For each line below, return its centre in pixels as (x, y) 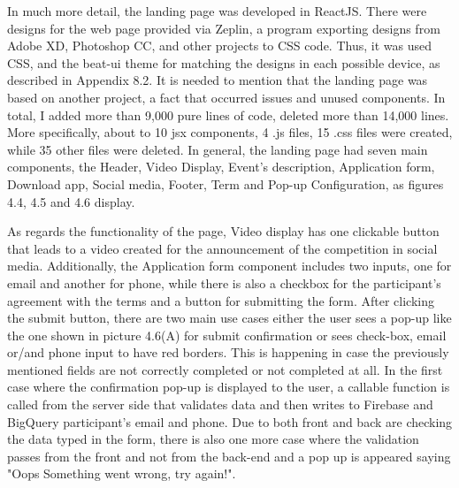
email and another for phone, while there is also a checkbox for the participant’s (224, 282)
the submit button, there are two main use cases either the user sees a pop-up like (229, 318)
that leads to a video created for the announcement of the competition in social (222, 248)
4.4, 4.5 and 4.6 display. (71, 201)
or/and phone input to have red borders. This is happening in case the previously (228, 352)
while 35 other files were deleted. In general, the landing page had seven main (218, 149)
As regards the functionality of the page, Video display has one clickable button (223, 231)
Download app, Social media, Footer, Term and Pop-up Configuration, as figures (226, 183)
